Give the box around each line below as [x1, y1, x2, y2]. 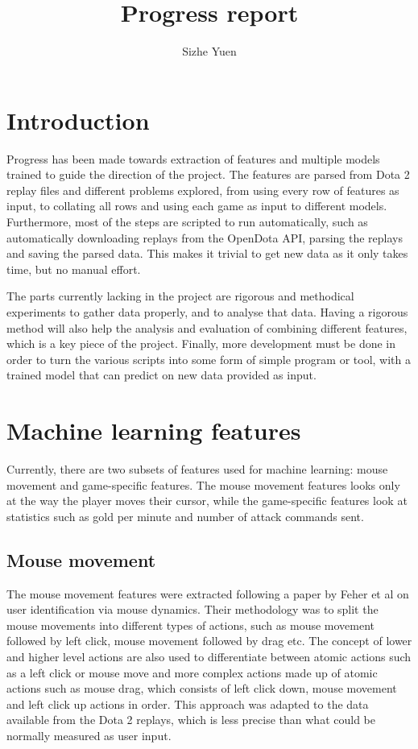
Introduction [6, 103, 150, 136]
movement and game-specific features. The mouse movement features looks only [6, 476, 400, 493]
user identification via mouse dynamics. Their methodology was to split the [6, 601, 379, 618]
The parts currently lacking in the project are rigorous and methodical [6, 288, 354, 304]
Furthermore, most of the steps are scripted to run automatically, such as [6, 213, 368, 230]
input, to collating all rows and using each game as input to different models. [6, 197, 387, 214]
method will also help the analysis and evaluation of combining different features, [6, 319, 408, 336]
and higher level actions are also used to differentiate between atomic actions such [6, 648, 412, 665]
